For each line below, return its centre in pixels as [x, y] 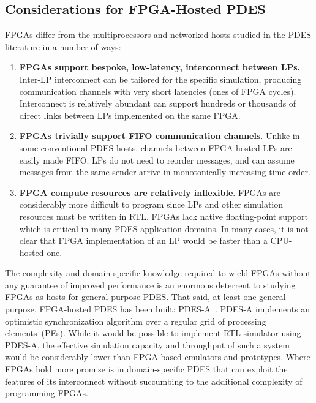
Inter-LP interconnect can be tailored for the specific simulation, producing [160, 79]
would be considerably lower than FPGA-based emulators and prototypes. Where [158, 357]
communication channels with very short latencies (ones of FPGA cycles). [158, 91]
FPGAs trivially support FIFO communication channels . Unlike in [160, 136]
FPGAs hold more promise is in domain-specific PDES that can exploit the [146, 369]
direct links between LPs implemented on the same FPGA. [130, 115]
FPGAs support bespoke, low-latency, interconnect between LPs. [160, 67]
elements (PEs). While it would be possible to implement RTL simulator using [153, 333]
